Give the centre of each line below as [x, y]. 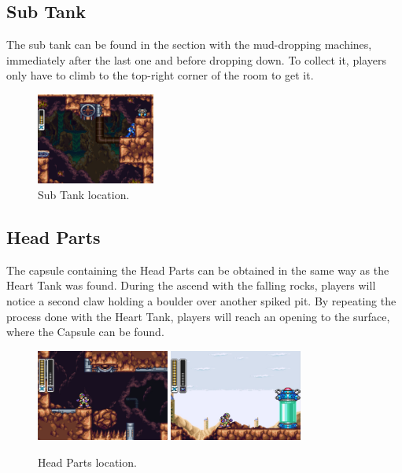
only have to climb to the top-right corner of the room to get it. [160, 75]
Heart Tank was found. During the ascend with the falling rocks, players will [191, 285]
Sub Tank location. [84, 194]
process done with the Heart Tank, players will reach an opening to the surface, [198, 316]
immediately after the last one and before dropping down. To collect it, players [196, 59]
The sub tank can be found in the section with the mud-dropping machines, [189, 44]
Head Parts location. [87, 462]
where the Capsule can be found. [85, 332]
